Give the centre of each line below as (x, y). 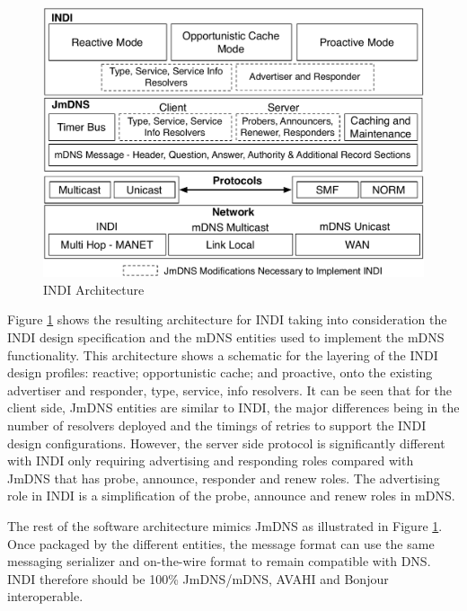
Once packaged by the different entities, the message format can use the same (221, 543)
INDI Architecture (94, 289)
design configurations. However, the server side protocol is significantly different (226, 443)
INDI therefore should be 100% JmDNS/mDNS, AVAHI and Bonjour (198, 578)
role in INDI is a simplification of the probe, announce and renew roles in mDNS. (231, 496)
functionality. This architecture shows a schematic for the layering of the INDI (223, 354)
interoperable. (45, 596)
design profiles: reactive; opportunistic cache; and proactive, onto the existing (220, 372)
